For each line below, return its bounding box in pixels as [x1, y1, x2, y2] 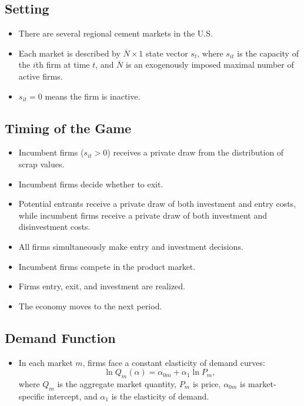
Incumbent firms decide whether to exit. [18, 177, 163, 190]
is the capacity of [237, 47, 299, 59]
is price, [192, 377, 221, 390]
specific [18, 390, 45, 402]
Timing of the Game [5, 118, 132, 137]
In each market [18, 356, 73, 368]
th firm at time [35, 58, 90, 71]
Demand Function [5, 328, 116, 346]
